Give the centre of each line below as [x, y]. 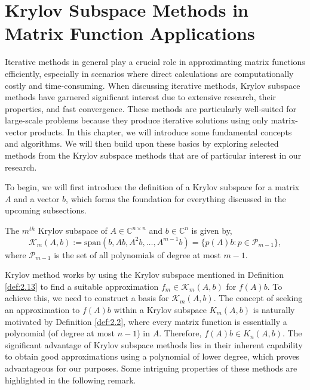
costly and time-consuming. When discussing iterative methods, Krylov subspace [153, 85]
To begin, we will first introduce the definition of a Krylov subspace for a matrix [152, 187]
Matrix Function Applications [130, 33]
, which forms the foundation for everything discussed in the [176, 198]
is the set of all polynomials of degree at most [137, 254]
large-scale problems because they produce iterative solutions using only [136, 120]
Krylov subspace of [73, 230]
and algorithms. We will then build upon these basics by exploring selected [142, 143]
